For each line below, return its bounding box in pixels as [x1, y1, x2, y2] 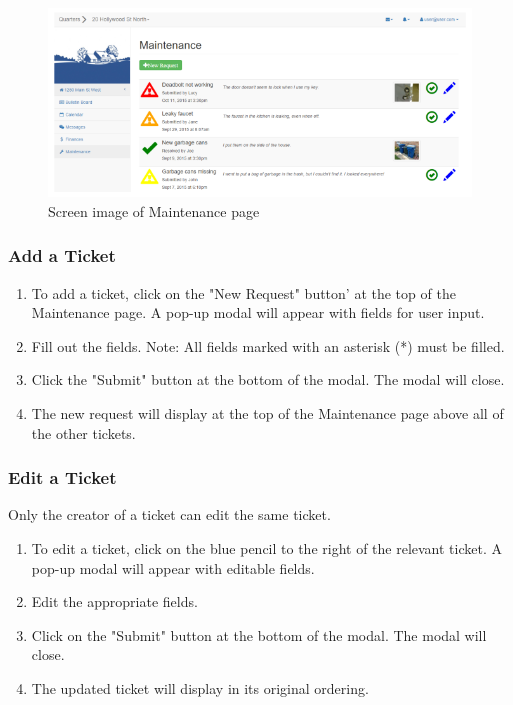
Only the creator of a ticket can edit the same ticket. [8, 504, 331, 525]
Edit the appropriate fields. [31, 591, 198, 612]
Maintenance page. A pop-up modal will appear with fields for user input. [31, 302, 485, 323]
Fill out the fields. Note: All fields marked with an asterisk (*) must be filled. [31, 335, 505, 356]
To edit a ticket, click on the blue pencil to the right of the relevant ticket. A [31, 537, 502, 558]
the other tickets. [31, 422, 136, 443]
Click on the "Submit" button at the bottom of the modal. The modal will [31, 624, 487, 645]
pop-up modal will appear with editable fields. [31, 557, 315, 578]
